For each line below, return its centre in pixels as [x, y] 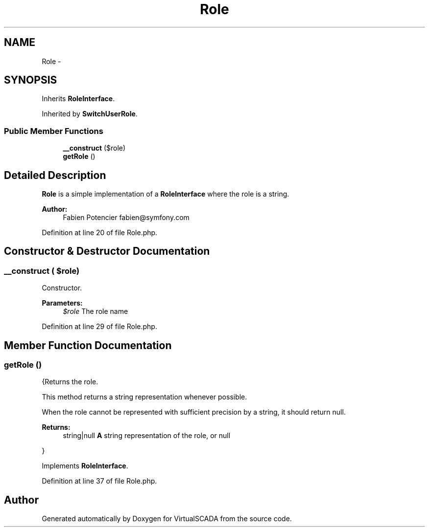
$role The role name [95, 311]
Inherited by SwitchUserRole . [90, 114]
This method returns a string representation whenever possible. [144, 397]
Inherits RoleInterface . [78, 99]
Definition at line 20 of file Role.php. [100, 233]
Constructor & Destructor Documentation [107, 251]
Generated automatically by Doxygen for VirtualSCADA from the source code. [167, 519]
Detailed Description [55, 175]
